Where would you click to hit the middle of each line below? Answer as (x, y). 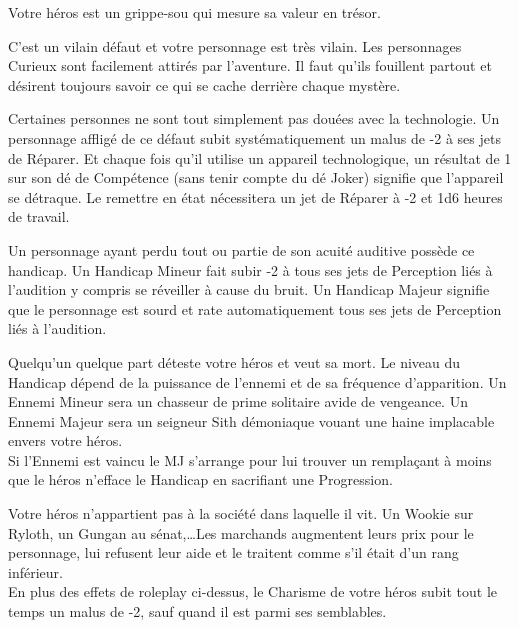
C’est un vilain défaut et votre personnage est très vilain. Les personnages (235, 45)
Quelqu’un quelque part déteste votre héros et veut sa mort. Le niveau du (234, 361)
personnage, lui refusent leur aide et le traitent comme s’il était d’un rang (233, 552)
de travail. (39, 216)
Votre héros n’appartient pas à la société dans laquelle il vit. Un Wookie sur (241, 513)
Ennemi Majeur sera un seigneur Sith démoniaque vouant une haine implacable (251, 420)
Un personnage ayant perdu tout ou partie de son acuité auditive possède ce (241, 249)
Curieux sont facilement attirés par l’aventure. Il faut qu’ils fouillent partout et (250, 65)
